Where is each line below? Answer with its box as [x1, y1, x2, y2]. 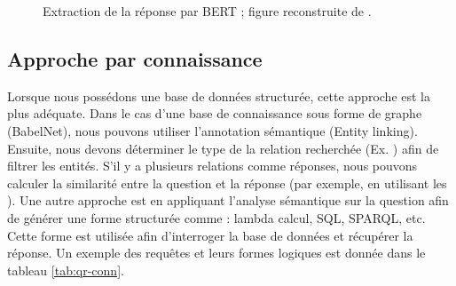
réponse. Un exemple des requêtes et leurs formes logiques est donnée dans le [7, 243, 426, 262]
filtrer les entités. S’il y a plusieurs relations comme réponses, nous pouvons [7, 156, 418, 175]
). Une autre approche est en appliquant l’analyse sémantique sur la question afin [7, 191, 449, 210]
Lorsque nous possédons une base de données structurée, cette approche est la [7, 86, 430, 105]
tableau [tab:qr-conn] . [7, 260, 124, 279]
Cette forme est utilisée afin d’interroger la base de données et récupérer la [7, 226, 413, 244]
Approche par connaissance [7, 44, 263, 72]
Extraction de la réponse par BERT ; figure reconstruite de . [43, 2, 372, 20]
